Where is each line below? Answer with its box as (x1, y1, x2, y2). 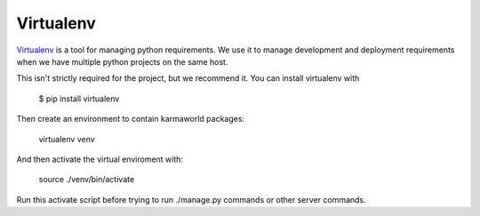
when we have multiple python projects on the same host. (16, 56, 228, 67)
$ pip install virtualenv (38, 93, 120, 104)
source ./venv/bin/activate (38, 174, 135, 185)
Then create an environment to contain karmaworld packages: (16, 114, 244, 124)
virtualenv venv (38, 133, 95, 144)
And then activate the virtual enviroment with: (16, 154, 184, 164)
